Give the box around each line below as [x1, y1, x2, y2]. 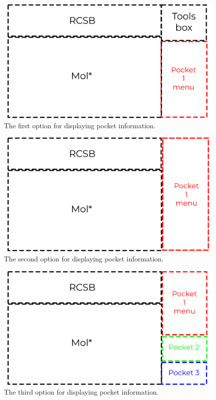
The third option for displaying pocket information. [4, 387, 159, 397]
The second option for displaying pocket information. [4, 254, 163, 263]
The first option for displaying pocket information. [4, 120, 156, 130]
